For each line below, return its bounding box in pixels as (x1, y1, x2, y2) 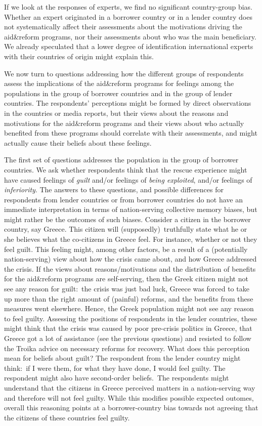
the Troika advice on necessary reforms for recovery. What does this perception (4, 343, 250, 353)
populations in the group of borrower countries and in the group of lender (4, 88, 233, 98)
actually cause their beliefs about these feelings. (4, 137, 152, 148)
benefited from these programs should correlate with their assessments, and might (4, 127, 257, 138)
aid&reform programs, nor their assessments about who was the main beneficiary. (4, 31, 256, 41)
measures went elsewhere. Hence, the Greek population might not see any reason (4, 303, 254, 314)
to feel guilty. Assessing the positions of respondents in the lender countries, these (4, 313, 257, 323)
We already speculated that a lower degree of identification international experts (4, 41, 253, 52)
